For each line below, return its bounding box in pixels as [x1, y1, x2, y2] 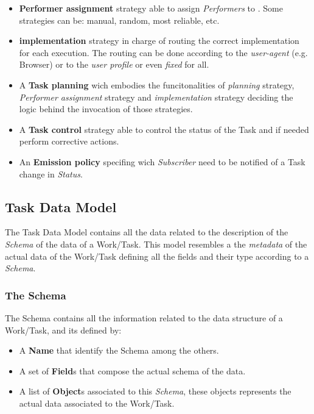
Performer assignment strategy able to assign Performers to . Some [19, 2, 283, 14]
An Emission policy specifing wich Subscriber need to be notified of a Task [19, 155, 305, 168]
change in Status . [19, 167, 83, 180]
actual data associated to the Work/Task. [19, 396, 175, 409]
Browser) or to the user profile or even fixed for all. [19, 58, 209, 71]
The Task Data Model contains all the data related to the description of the [5, 226, 288, 238]
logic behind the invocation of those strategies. [19, 102, 193, 115]
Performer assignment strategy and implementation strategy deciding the [19, 90, 293, 103]
